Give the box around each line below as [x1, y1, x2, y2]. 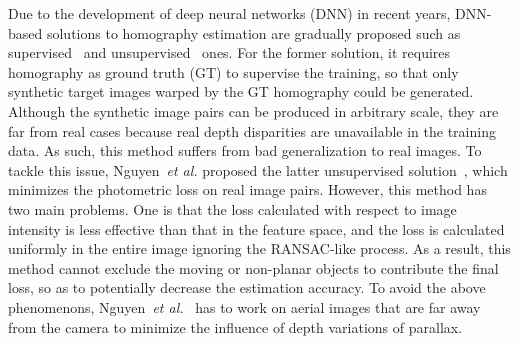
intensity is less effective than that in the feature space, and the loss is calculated [8, 218, 505, 239]
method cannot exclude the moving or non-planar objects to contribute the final [8, 257, 499, 278]
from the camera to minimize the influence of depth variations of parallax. [8, 316, 463, 337]
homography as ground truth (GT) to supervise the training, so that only [8, 61, 459, 82]
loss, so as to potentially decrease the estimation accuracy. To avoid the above [8, 277, 486, 298]
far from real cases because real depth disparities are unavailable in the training [8, 120, 496, 141]
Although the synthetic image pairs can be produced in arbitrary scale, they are [8, 100, 499, 121]
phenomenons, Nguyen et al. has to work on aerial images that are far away [8, 296, 481, 317]
